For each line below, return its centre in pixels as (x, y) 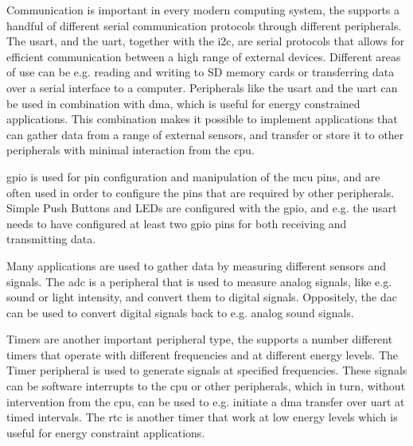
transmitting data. (51, 239)
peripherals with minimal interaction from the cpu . (131, 150)
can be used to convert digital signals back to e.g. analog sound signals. (180, 312)
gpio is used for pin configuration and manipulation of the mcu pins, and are (193, 176)
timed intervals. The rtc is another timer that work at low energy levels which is (202, 417)
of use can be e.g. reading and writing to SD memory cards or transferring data (201, 72)
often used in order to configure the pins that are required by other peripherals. (201, 192)
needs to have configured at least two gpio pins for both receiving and (177, 223)
